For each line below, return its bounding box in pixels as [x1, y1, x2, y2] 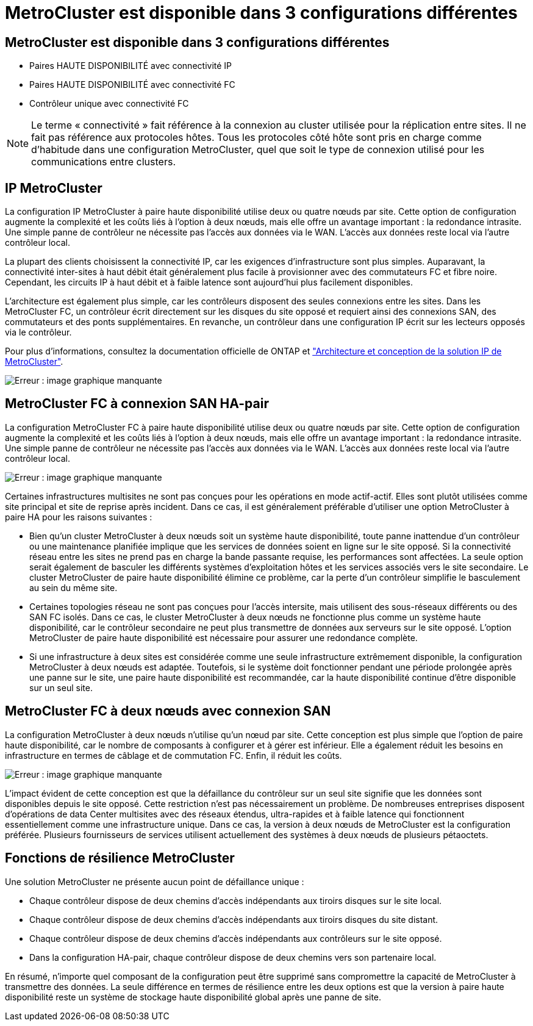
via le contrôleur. [5, 327, 72, 338]
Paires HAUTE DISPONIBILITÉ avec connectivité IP [29, 60, 232, 71]
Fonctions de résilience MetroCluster [5, 850, 235, 866]
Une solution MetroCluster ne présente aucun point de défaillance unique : [5, 876, 304, 887]
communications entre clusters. [31, 156, 176, 168]
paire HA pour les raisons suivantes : [5, 511, 152, 522]
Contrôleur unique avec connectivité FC [29, 98, 189, 109]
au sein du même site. [29, 582, 118, 593]
